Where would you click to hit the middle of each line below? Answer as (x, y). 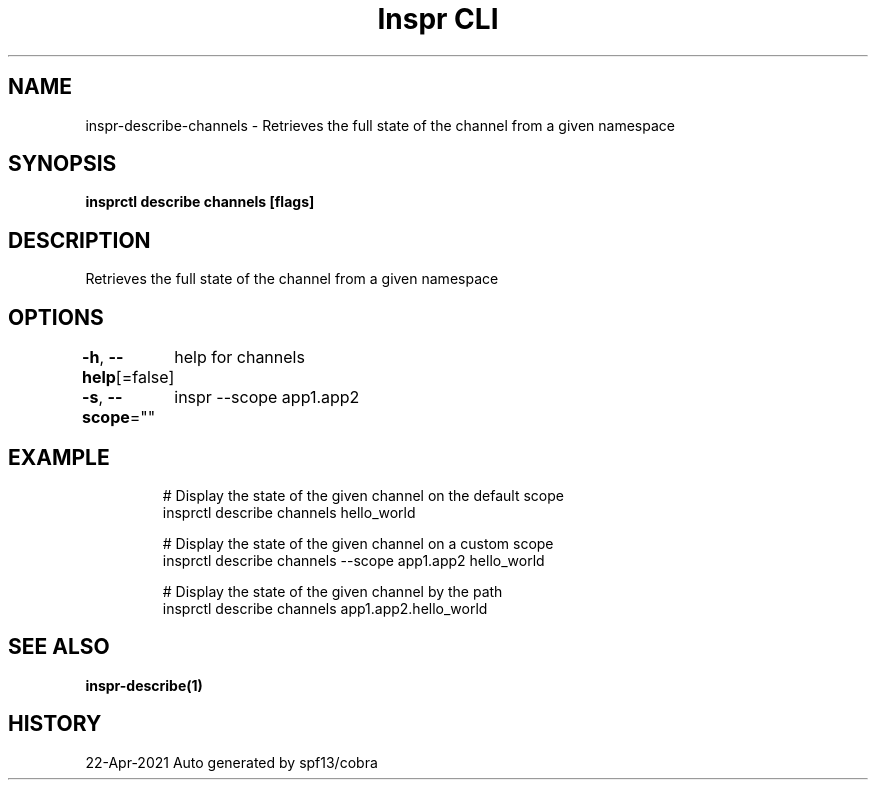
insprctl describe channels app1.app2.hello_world (325, 608)
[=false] (145, 377)
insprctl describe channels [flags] (200, 202)
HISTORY (55, 724)
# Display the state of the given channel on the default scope (363, 495)
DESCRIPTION (79, 240)
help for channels (239, 357)
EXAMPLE (59, 457)
